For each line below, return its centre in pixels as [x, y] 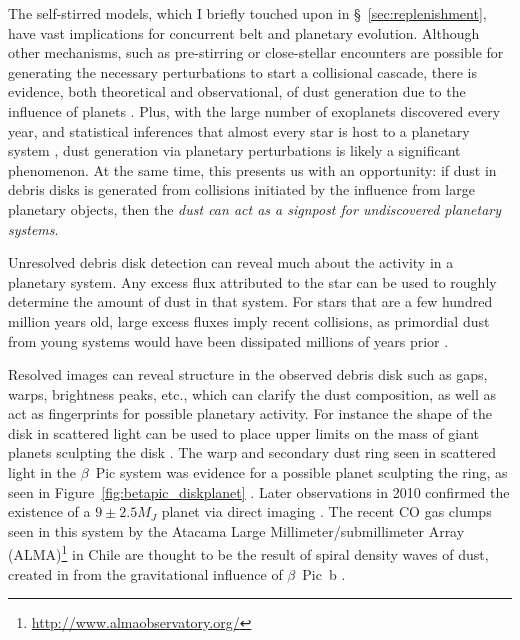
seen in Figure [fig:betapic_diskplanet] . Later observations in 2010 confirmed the [259, 491]
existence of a [49, 511]
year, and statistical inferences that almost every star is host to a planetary [239, 130]
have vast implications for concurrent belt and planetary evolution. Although [244, 32]
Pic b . [324, 573]
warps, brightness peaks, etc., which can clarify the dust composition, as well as [252, 393]
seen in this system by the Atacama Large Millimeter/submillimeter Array [236, 530]
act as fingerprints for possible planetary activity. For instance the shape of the [250, 413]
